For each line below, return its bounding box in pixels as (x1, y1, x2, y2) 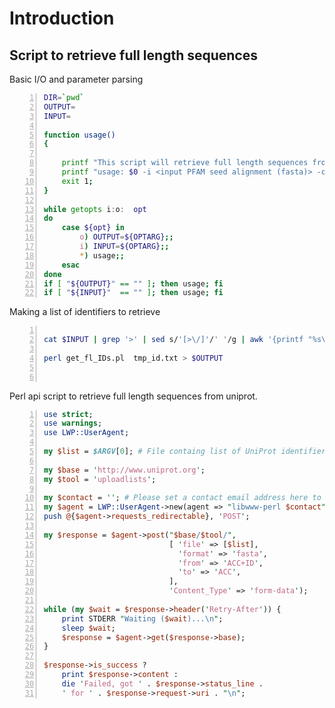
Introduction (9, 7, 115, 30)
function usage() (43, 130, 116, 140)
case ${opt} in (61, 223, 125, 233)
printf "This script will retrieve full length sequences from (61, 158, 331, 168)
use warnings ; (43, 418, 103, 429)
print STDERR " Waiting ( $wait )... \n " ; (61, 613, 224, 624)
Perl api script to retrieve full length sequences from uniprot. (9, 390, 258, 402)
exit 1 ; (61, 176, 94, 186)
